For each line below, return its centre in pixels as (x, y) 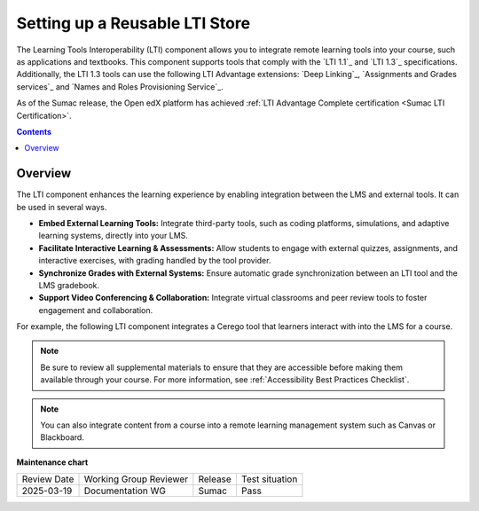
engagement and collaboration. (96, 310)
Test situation (269, 479)
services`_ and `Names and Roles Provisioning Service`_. (120, 86)
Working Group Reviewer (136, 479)
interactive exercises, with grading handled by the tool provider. (155, 261)
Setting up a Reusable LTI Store (133, 23)
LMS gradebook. (69, 285)
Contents (34, 131)
